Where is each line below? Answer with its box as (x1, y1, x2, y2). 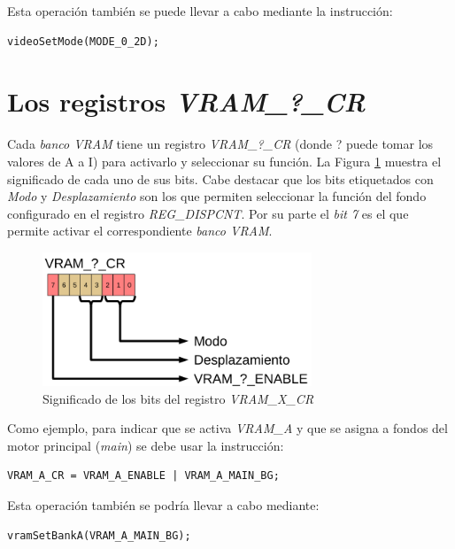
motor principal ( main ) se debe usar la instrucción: (7, 436, 284, 454)
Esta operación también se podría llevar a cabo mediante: (7, 496, 320, 514)
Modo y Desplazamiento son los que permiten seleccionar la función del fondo (7, 187, 427, 205)
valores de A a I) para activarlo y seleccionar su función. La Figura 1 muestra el (7, 151, 442, 170)
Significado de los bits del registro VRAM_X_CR (42, 389, 314, 407)
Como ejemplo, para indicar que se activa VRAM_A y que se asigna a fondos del (7, 419, 448, 437)
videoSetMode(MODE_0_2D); (7, 35, 159, 48)
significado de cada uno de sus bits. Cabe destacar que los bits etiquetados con (7, 169, 434, 188)
